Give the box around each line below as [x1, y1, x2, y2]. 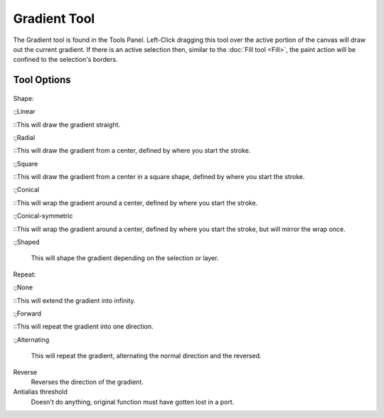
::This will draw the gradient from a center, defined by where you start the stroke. [13, 146, 251, 155]
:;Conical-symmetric [13, 212, 73, 220]
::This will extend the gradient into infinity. [13, 296, 136, 305]
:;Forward [13, 309, 42, 318]
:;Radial [13, 133, 36, 141]
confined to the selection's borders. [13, 55, 118, 64]
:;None [13, 283, 33, 291]
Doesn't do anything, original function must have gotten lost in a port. [31, 397, 235, 406]
